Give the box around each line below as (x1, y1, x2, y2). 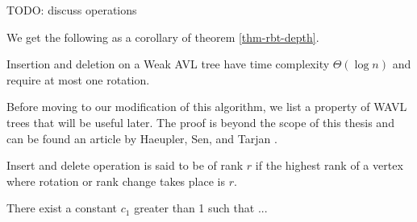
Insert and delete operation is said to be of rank (6, 157, 244, 174)
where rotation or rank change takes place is (6, 172, 225, 189)
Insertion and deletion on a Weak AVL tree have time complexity (6, 55, 330, 72)
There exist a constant (6, 199, 118, 216)
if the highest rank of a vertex (255, 157, 403, 174)
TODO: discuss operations (6, 2, 137, 18)
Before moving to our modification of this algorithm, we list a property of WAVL (6, 98, 407, 115)
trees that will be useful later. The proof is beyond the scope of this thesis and (6, 113, 394, 130)
